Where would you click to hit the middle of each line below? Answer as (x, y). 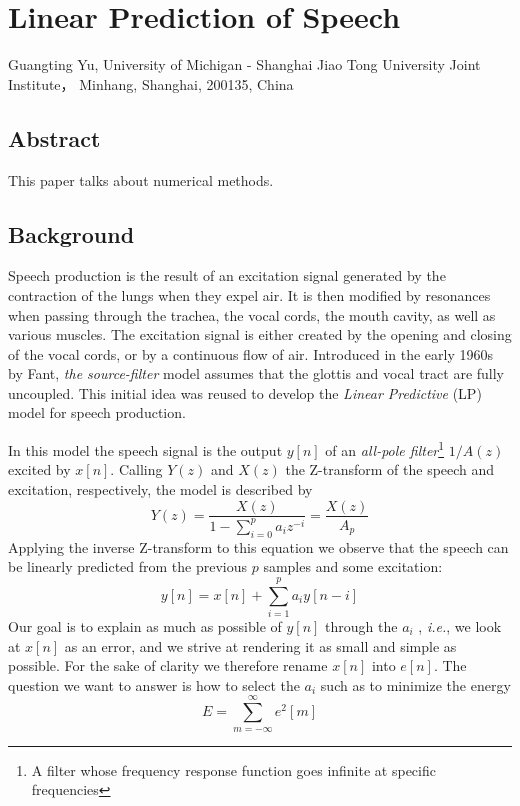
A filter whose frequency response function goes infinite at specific (233, 769)
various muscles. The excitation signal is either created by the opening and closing (260, 334)
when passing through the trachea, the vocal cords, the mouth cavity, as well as (252, 314)
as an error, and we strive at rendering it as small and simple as (260, 645)
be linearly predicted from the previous (128, 566)
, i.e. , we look (460, 626)
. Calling (136, 469)
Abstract (54, 137)
